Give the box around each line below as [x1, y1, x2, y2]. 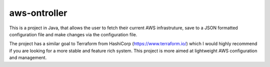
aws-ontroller [9, 7, 67, 18]
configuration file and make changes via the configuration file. [9, 31, 137, 37]
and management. [9, 55, 47, 61]
